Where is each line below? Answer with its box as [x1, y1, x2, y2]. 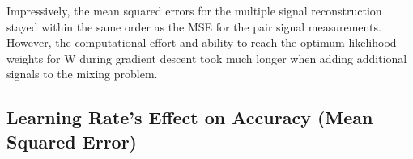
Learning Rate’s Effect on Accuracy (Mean [6, 105, 373, 130]
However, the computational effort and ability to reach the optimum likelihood [6, 34, 397, 51]
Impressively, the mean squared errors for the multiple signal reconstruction [6, 2, 382, 19]
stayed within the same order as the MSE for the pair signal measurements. [6, 18, 381, 35]
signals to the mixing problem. [6, 65, 158, 82]
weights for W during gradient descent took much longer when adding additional [6, 49, 407, 66]
